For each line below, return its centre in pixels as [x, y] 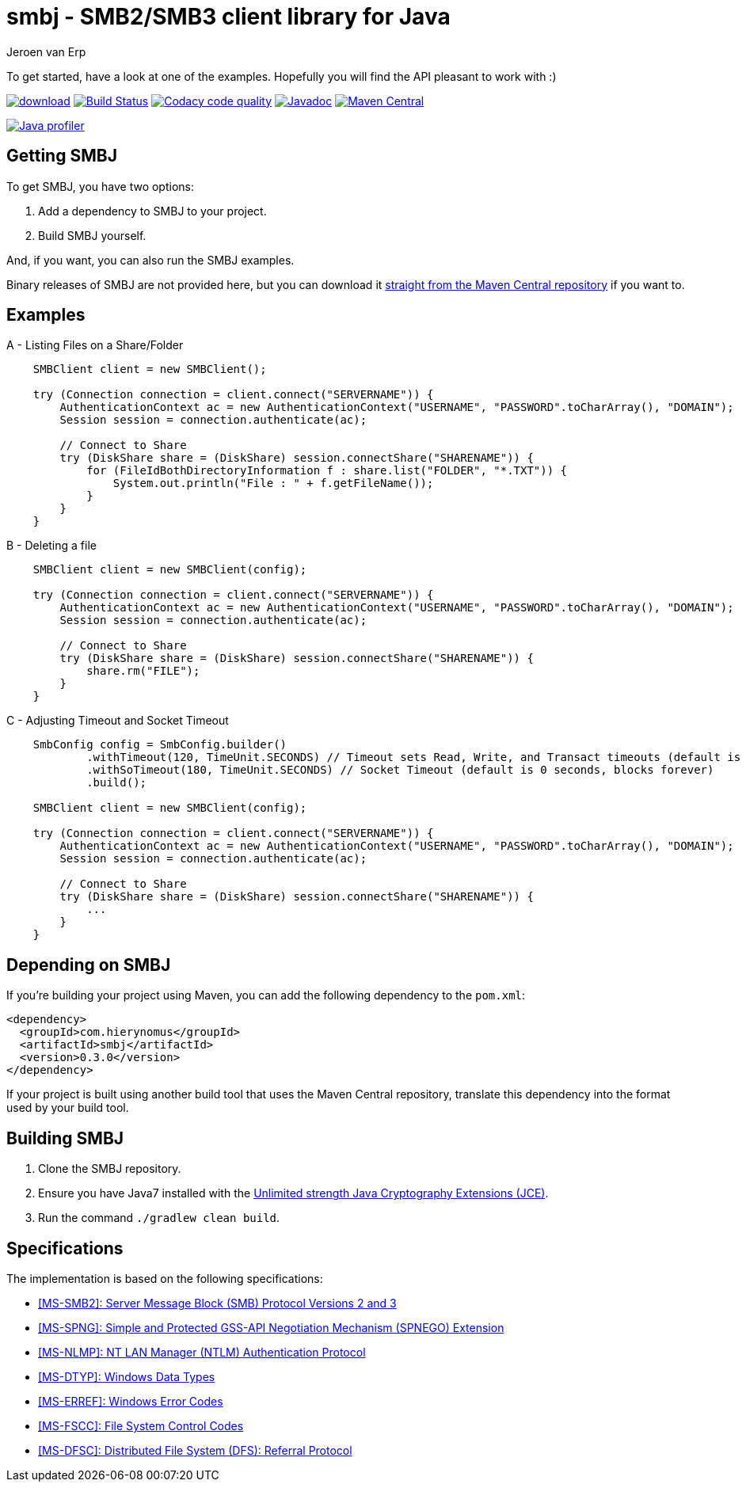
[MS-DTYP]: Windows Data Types [127, 1376]
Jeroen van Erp [46, 51]
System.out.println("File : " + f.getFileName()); [273, 483]
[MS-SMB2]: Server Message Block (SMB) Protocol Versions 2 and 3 [217, 1303]
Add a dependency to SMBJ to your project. [152, 211]
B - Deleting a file [51, 546]
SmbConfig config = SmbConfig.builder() [160, 745]
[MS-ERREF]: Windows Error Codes [131, 1401]
